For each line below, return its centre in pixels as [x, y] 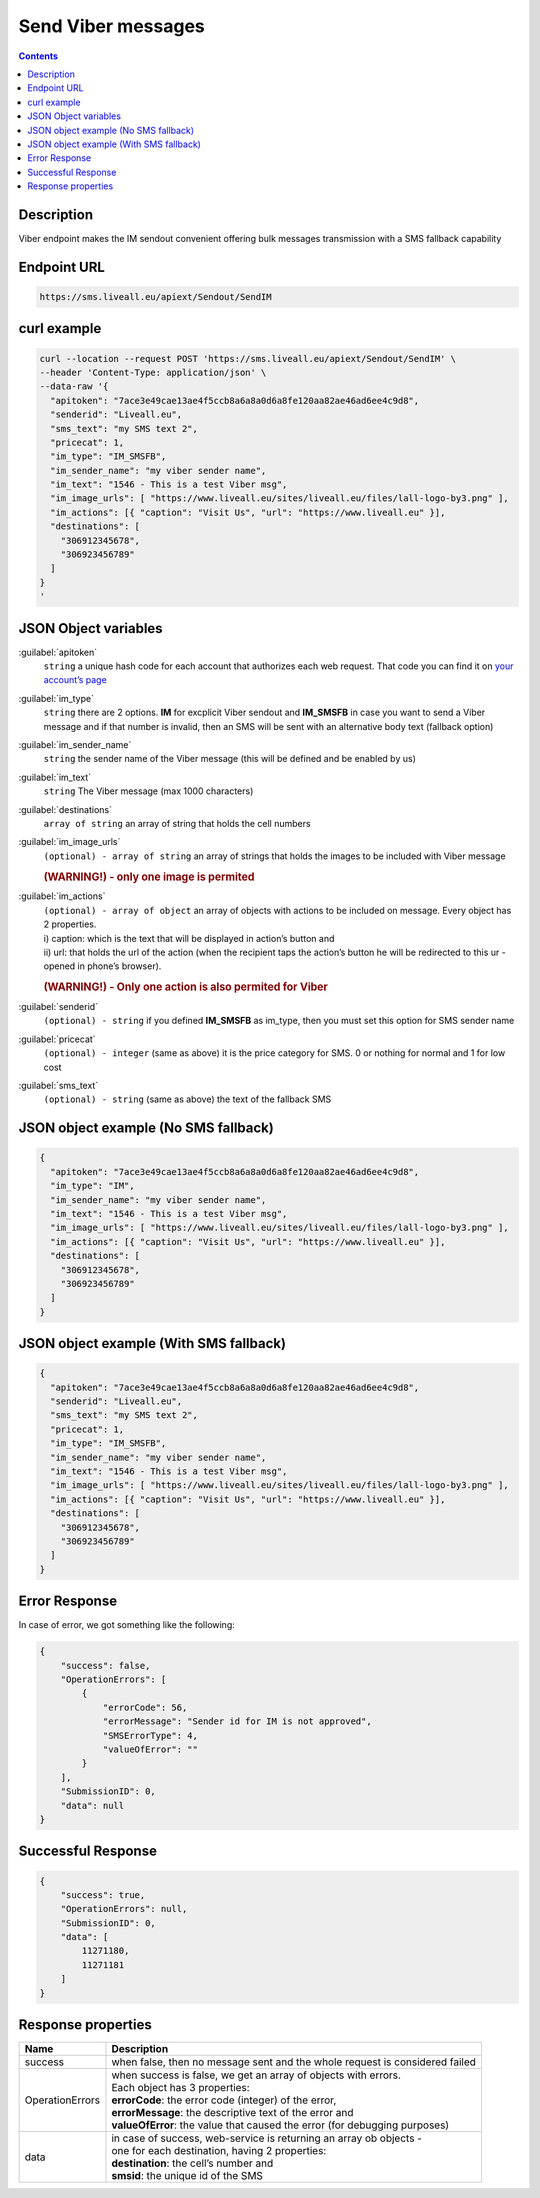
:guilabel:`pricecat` [57, 1039]
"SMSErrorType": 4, [150, 1735]
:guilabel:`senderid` [58, 1007]
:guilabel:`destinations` [65, 809]
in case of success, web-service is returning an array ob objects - [266, 2138]
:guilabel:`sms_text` [58, 1085]
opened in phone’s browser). [102, 966]
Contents [38, 56]
